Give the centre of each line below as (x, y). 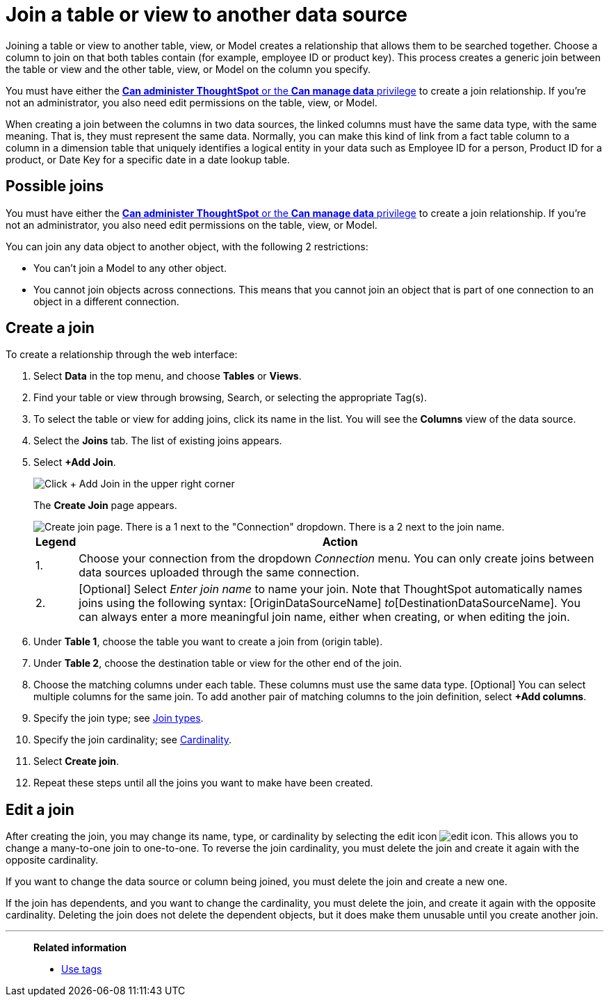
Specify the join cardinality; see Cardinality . (133, 740)
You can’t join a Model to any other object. (130, 268)
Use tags (82, 969)
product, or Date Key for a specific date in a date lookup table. (148, 159)
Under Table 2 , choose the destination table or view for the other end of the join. (218, 663)
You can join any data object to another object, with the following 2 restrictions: (187, 246)
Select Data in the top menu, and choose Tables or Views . (168, 376)
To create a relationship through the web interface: (122, 355)
